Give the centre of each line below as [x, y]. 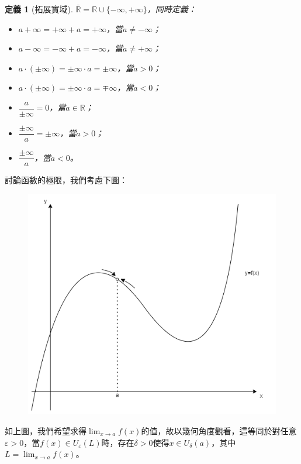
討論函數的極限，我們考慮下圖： [66, 180]
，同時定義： [172, 9]
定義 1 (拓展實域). [39, 9]
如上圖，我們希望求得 [46, 430]
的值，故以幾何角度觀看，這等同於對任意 [219, 430]
